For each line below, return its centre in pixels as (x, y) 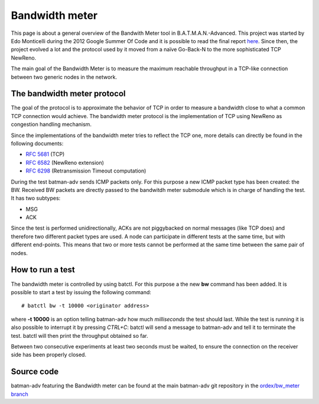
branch (20, 394)
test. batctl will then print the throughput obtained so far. (79, 335)
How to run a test (43, 270)
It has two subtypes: (36, 198)
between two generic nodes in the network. (64, 77)
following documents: (37, 143)
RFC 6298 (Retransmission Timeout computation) (86, 171)
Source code (35, 372)
